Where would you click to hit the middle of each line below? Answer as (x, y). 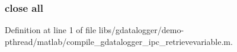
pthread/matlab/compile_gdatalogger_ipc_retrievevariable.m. (119, 41)
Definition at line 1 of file (51, 30)
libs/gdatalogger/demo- (141, 30)
